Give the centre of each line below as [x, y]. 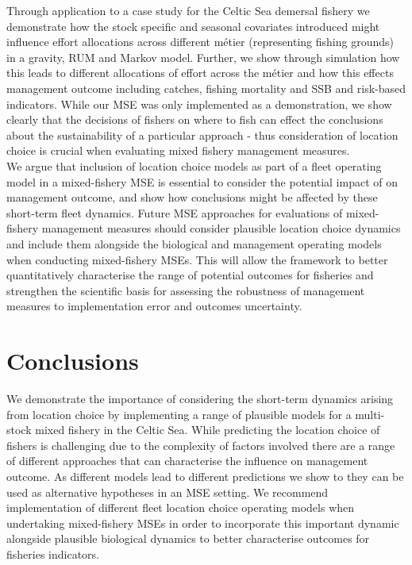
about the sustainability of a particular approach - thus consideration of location [202, 135]
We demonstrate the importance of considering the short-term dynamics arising [200, 398]
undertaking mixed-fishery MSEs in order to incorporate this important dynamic [203, 523]
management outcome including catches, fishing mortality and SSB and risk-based [206, 88]
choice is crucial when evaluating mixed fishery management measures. [178, 150]
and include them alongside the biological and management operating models [194, 243]
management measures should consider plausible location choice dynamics [221, 228]
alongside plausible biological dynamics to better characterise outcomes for [188, 538]
